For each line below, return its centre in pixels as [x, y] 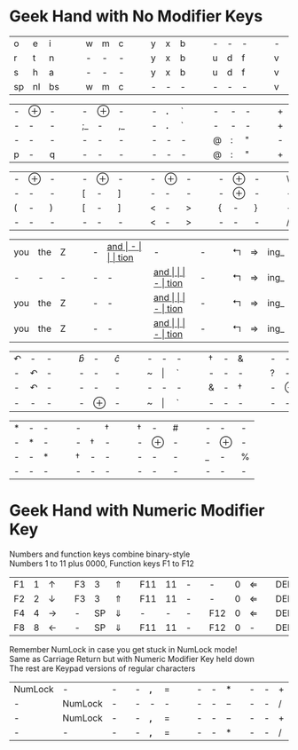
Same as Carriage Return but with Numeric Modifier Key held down [132, 659]
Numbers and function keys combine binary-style [100, 554]
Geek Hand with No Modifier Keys [136, 16]
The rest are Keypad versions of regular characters [102, 668]
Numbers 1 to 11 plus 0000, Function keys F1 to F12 [102, 564]
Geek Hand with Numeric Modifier [137, 511]
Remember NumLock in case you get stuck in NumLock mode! [123, 650]
